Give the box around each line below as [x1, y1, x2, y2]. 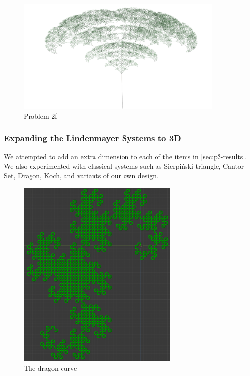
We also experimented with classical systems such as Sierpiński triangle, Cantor [4, 161, 244, 171]
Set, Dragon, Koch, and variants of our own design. [4, 170, 158, 181]
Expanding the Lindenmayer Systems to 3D [4, 132, 181, 144]
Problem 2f [24, 111, 57, 121]
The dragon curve [24, 362, 77, 373]
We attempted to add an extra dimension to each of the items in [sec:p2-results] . [4, 151, 247, 161]
